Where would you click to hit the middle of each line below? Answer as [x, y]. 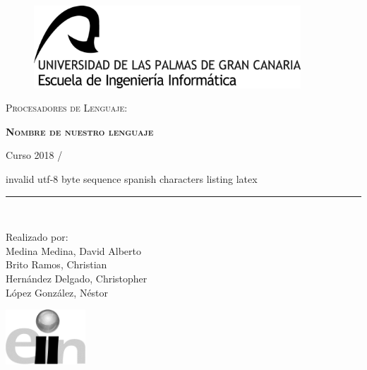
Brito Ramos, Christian [56, 264]
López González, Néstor [57, 292]
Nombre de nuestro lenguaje [80, 131]
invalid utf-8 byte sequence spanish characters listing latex [132, 179]
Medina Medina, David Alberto [73, 250]
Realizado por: [37, 237]
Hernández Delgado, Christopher [77, 278]
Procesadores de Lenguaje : [67, 108]
